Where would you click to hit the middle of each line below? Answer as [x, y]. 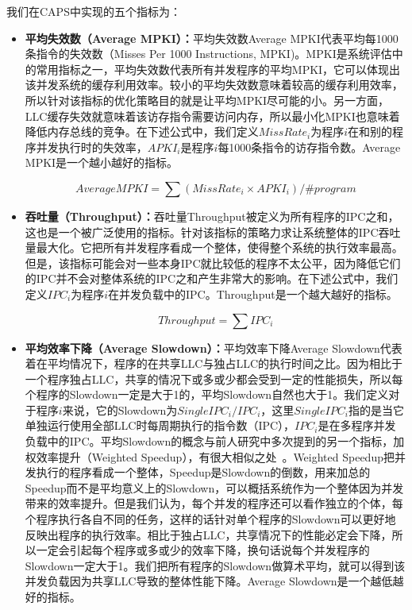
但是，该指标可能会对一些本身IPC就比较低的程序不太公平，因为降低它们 [213, 263]
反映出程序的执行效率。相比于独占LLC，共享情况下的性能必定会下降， [208, 534]
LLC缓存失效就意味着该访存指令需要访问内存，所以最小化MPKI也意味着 [212, 116]
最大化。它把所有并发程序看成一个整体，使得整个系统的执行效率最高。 [219, 247]
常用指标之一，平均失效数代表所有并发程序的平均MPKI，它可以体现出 [218, 69]
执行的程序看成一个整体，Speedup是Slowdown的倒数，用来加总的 [203, 472]
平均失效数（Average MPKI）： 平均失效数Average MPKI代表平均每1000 [212, 38]
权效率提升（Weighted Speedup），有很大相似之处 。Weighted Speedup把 [210, 456]
